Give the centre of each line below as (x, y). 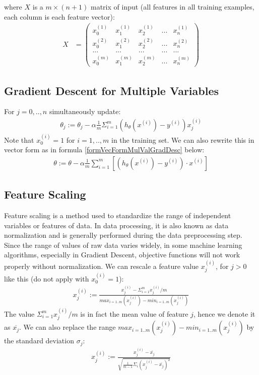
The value (19, 313)
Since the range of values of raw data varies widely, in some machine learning (123, 245)
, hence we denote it (224, 313)
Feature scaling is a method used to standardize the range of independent (118, 215)
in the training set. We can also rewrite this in (183, 139)
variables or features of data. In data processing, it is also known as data (116, 225)
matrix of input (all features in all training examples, (173, 7)
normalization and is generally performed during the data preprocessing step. (123, 235)
